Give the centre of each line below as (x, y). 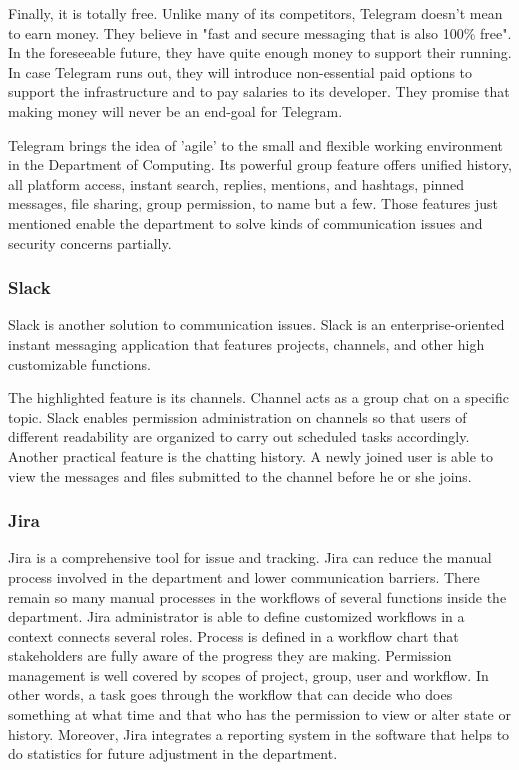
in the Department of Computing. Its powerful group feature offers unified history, (260, 164)
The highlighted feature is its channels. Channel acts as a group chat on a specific (259, 397)
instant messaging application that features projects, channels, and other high (246, 343)
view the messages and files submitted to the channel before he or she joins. (240, 475)
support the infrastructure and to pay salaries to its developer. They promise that (259, 91)
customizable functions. (79, 363)
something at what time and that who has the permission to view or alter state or (259, 714)
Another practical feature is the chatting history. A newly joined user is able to (251, 455)
